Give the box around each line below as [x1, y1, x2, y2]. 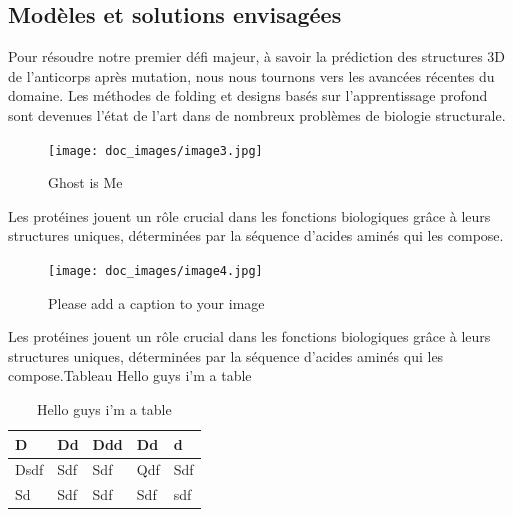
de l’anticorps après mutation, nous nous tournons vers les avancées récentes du [8, 65, 495, 86]
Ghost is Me [48, 172, 123, 193]
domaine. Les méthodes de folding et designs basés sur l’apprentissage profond [8, 85, 488, 106]
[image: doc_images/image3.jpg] [48, 143, 263, 158]
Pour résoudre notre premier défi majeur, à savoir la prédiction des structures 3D [8, 46, 506, 67]
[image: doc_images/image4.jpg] [48, 264, 263, 279]
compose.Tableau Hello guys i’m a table [8, 365, 252, 386]
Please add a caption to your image [48, 292, 265, 313]
